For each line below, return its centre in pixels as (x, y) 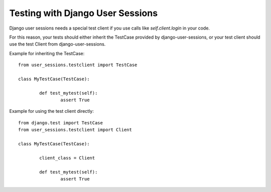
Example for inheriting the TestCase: (47, 53)
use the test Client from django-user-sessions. (57, 44)
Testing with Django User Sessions (84, 13)
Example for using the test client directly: (51, 111)
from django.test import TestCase (60, 123)
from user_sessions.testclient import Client (75, 130)
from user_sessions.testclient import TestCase (78, 65)
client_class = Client (67, 158)
